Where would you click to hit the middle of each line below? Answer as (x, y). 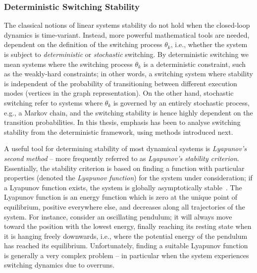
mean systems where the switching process (68, 64)
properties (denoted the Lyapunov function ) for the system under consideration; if (128, 178)
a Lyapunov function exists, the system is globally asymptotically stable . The (123, 187)
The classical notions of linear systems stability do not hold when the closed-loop (127, 25)
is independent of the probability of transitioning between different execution (121, 83)
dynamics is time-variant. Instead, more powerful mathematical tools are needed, (127, 34)
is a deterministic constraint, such (195, 64)
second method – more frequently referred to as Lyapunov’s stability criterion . (122, 158)
